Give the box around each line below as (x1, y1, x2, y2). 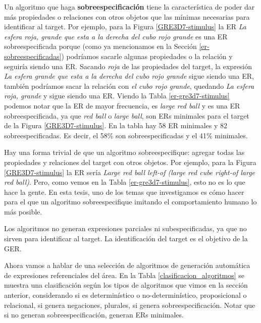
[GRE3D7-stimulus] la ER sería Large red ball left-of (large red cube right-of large (4, 167, 255, 177)
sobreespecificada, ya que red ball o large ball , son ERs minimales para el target (4, 110, 249, 121)
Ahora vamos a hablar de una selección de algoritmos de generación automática (4, 260, 250, 271)
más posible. (4, 206, 42, 217)
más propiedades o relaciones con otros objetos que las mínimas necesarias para (4, 11, 250, 22)
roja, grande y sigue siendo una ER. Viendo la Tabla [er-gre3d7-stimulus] (4, 90, 230, 101)
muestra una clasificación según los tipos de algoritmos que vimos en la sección (4, 280, 248, 290)
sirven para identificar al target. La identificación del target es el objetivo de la (4, 233, 248, 244)
